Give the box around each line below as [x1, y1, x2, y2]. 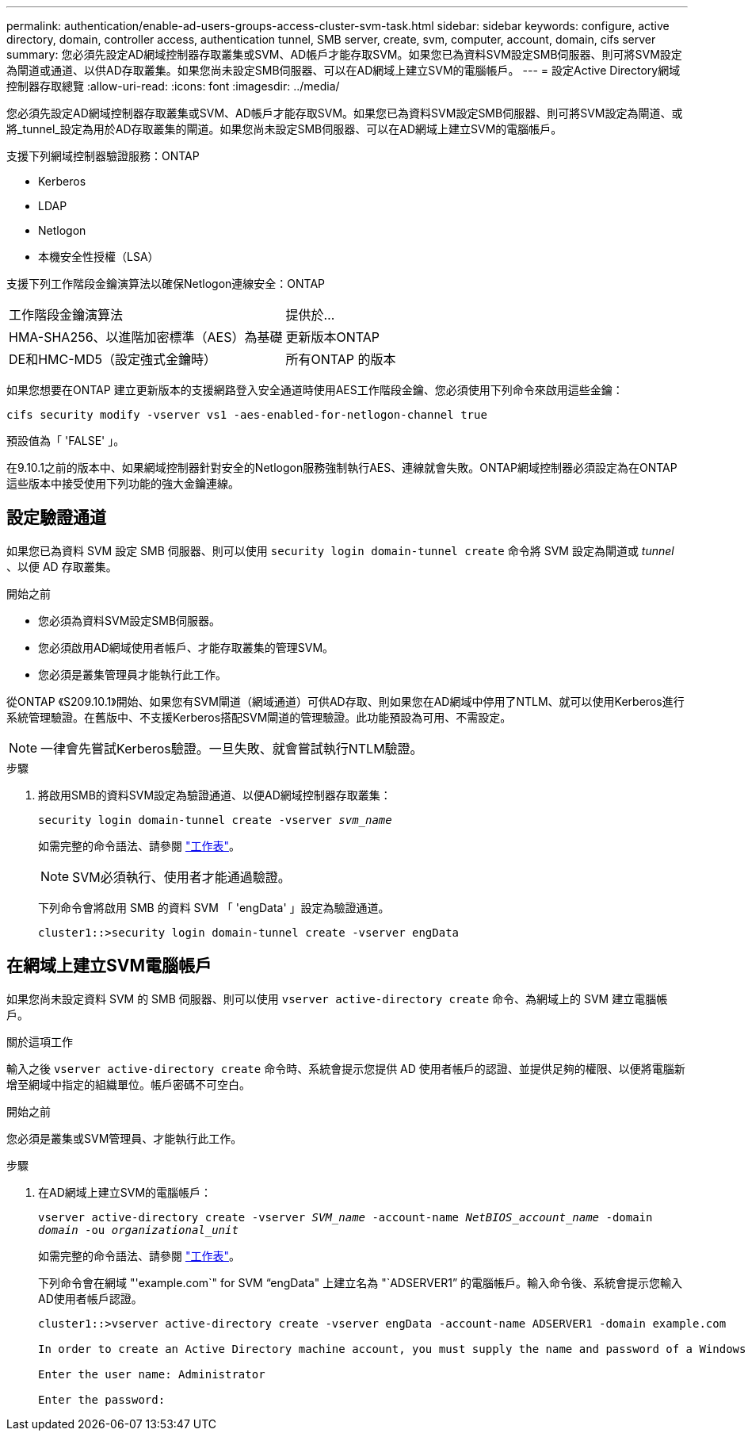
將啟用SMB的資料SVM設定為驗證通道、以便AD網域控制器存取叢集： [38, 787, 391, 802]
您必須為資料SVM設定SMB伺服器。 [38, 613, 221, 627]
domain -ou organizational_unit [38, 1223, 239, 1236]
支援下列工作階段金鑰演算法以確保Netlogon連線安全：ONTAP [6, 277, 326, 290]
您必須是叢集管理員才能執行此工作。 [38, 667, 227, 681]
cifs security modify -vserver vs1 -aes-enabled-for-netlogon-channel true [6, 408, 487, 421]
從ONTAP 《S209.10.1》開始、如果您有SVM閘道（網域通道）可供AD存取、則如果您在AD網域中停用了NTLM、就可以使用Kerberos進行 [6, 694, 685, 708]
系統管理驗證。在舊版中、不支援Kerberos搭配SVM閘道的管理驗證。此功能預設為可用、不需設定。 [6, 710, 512, 724]
